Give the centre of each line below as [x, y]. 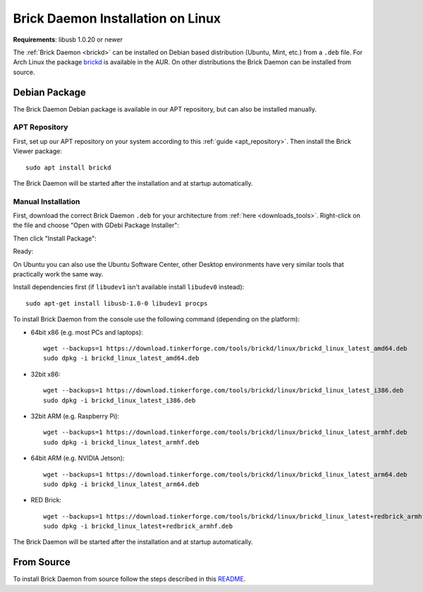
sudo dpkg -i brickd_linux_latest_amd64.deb [122, 358]
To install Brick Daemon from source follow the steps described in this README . [129, 579]
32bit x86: [45, 374]
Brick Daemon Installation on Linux [117, 18]
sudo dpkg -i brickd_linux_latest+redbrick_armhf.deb [138, 526]
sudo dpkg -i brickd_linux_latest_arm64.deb [122, 484]
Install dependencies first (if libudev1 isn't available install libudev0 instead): [129, 287]
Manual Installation [47, 201]
